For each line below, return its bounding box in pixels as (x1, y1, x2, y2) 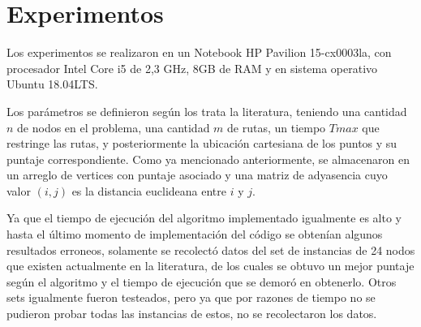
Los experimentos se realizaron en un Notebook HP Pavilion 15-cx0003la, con (6, 44, 392, 61)
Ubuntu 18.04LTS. (6, 75, 98, 93)
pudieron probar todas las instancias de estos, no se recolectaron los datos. (6, 305, 377, 322)
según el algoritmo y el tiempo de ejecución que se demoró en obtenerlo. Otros (6, 273, 397, 290)
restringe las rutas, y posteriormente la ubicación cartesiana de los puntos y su (6, 135, 397, 152)
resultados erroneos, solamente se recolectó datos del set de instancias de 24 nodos (6, 241, 415, 258)
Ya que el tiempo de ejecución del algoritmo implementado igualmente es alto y (6, 209, 402, 226)
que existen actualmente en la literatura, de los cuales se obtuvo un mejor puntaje (6, 257, 415, 274)
